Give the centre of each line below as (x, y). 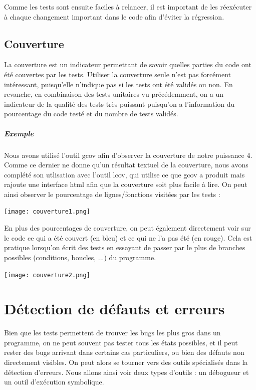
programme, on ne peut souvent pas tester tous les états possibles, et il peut (121, 342)
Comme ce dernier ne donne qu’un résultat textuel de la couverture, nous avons (126, 165)
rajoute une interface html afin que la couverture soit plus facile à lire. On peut (126, 184)
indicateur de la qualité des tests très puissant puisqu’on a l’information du (119, 104)
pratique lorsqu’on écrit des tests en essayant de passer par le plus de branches (125, 247)
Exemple (19, 133)
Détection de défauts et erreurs (114, 309)
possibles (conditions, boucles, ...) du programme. (80, 257)
